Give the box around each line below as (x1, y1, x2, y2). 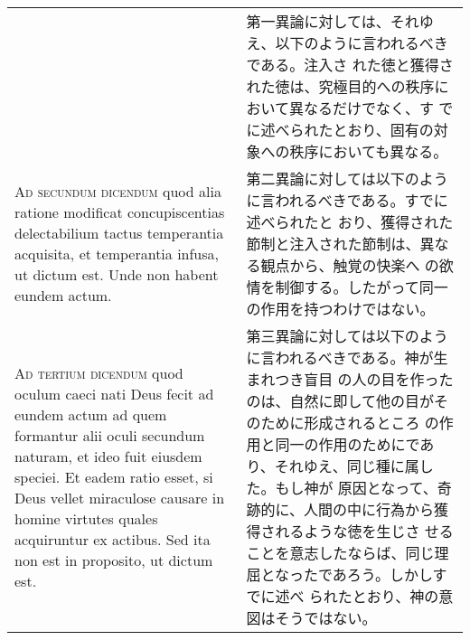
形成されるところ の (304, 412, 439, 433)
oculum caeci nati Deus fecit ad (14, 382, 214, 404)
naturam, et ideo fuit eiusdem (14, 445, 202, 466)
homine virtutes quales (14, 507, 158, 529)
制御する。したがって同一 (275, 277, 448, 297)
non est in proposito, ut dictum (14, 549, 213, 570)
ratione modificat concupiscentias (14, 202, 225, 222)
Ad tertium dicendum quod (14, 362, 183, 383)
